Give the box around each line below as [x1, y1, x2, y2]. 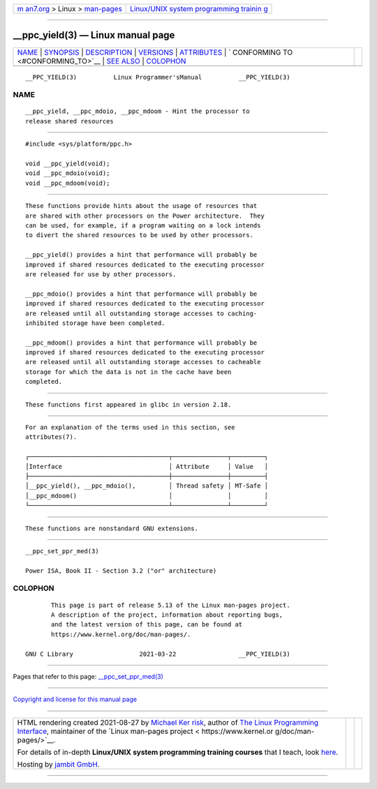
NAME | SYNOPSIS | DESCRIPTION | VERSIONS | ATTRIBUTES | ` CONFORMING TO [17, 47, 293, 57]
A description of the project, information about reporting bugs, [51, 611, 283, 619]
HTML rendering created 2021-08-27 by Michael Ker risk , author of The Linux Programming [17, 717, 319, 727]
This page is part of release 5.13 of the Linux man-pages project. [51, 601, 290, 609]
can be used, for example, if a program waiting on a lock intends [25, 221, 261, 230]
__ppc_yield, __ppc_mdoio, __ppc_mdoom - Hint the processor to [25, 107, 251, 115]
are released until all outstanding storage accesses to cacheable [25, 358, 261, 366]
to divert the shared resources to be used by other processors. [25, 231, 254, 239]
